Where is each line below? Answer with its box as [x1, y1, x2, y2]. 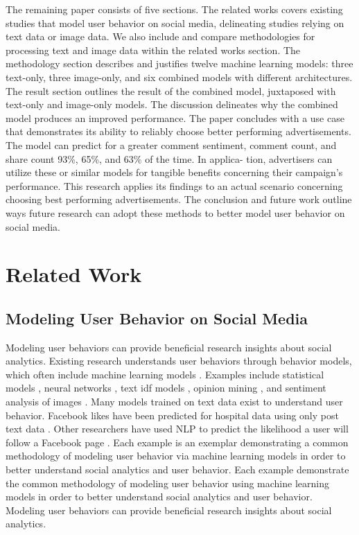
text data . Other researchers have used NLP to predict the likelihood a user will [6, 421, 349, 436]
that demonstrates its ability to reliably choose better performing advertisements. [6, 124, 351, 139]
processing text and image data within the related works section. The [6, 42, 301, 57]
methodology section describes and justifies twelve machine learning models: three [6, 56, 353, 71]
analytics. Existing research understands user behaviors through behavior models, [6, 353, 352, 368]
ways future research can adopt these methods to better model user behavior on [6, 205, 345, 220]
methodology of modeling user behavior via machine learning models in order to [6, 448, 346, 463]
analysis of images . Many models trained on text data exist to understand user [6, 394, 343, 409]
